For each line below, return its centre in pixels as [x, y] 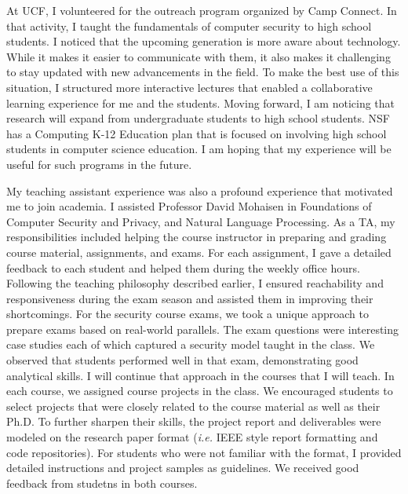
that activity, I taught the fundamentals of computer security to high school [189, 26]
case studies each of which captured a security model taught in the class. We [191, 344]
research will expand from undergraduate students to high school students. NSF [198, 118]
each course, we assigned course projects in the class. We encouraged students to [200, 391]
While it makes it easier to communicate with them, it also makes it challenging [199, 56]
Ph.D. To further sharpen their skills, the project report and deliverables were [194, 421]
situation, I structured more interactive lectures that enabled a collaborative [189, 87]
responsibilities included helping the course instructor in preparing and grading [197, 237]
